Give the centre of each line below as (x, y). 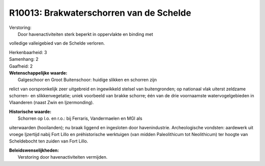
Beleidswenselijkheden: (34, 150)
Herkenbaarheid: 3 (28, 52)
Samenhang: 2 (24, 59)
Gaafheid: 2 (21, 66)
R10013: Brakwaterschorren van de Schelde (100, 13)
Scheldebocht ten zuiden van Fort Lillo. (49, 141)
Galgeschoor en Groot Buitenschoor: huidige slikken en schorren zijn (87, 80)
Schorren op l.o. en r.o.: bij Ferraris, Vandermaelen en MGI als (80, 118)
